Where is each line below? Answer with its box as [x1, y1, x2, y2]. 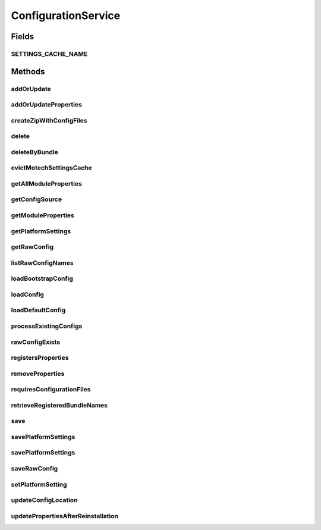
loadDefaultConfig [11, 306, 66, 315]
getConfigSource [11, 195, 62, 203]
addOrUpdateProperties [11, 101, 83, 109]
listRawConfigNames [11, 259, 74, 267]
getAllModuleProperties [11, 179, 83, 187]
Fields [11, 32, 34, 42]
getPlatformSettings [11, 227, 71, 235]
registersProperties [11, 354, 69, 362]
